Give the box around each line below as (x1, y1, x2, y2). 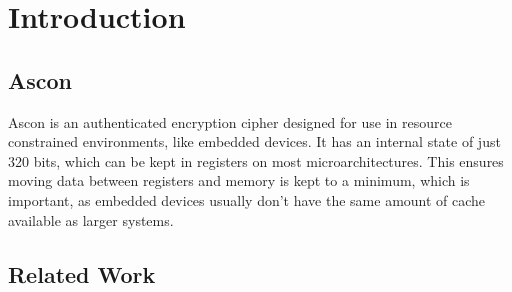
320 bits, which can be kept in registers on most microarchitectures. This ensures (8, 150, 504, 171)
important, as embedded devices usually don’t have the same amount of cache (8, 189, 486, 210)
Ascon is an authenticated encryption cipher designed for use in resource (8, 111, 452, 132)
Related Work (8, 258, 156, 289)
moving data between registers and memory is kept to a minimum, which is (8, 170, 470, 191)
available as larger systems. (8, 209, 174, 230)
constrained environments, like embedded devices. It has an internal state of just (8, 131, 501, 152)
